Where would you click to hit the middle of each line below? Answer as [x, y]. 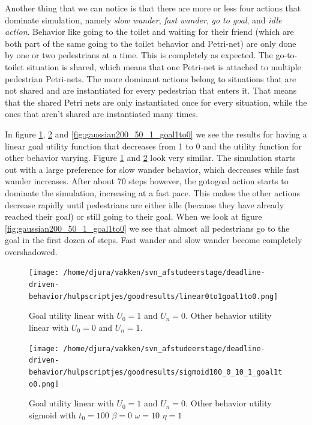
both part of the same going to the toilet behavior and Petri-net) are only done [151, 43]
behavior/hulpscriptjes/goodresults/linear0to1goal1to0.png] [154, 296]
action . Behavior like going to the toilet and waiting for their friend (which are [149, 32]
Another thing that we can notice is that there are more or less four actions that [153, 8]
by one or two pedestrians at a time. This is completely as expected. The [139, 55]
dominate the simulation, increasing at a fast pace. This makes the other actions [153, 192]
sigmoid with [52, 414]
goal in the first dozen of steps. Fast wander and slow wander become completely [154, 240]
